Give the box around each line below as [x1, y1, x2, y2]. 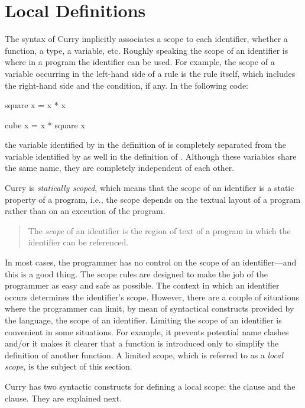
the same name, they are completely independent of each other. [5, 161, 235, 174]
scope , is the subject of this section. [5, 360, 132, 373]
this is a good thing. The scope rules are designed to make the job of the [5, 267, 268, 280]
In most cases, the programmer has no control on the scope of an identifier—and [5, 256, 297, 268]
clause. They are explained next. [5, 391, 122, 404]
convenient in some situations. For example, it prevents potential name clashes [5, 325, 289, 338]
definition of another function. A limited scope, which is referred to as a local [5, 348, 284, 361]
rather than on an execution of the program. [5, 205, 166, 217]
